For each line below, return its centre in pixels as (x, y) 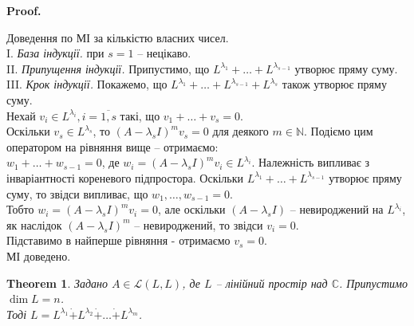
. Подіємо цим (339, 131)
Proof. (24, 10)
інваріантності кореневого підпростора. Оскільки (125, 177)
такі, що (140, 115)
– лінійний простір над (272, 283)
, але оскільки (191, 209)
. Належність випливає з (311, 162)
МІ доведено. (39, 255)
